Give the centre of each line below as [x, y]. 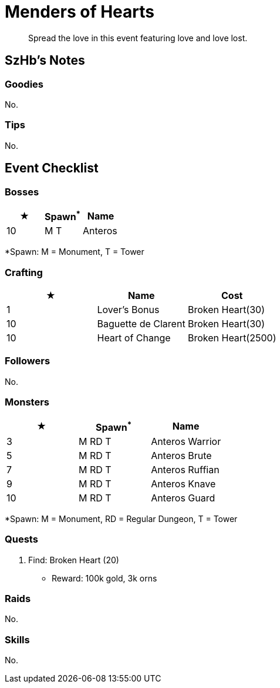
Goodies [24, 84]
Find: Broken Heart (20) [74, 560]
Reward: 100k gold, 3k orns [104, 578]
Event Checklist [52, 168]
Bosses [22, 192]
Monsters [27, 402]
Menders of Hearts [80, 12]
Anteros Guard [183, 498]
